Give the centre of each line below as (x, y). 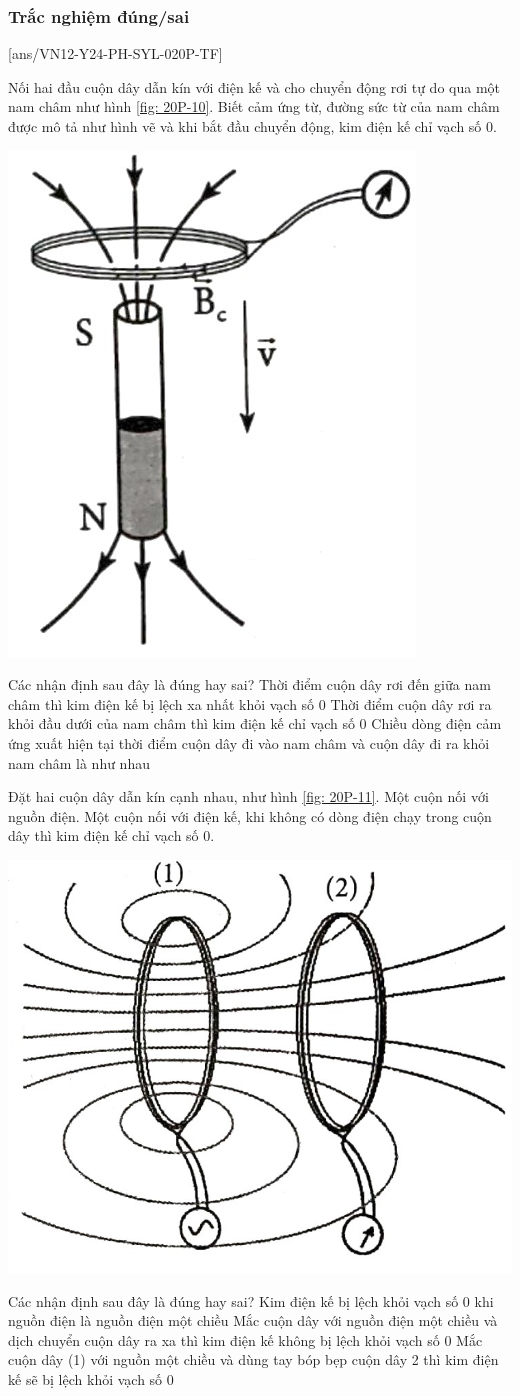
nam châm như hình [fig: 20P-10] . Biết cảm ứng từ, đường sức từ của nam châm (254, 106)
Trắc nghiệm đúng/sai (99, 15)
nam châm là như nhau (79, 762)
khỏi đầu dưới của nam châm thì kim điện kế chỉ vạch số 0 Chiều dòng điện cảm (255, 723)
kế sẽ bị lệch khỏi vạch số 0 (91, 1378)
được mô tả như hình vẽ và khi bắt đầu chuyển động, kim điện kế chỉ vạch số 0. (252, 126)
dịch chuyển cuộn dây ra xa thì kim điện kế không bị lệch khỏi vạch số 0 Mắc (245, 1339)
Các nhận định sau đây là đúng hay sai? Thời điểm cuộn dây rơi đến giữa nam (249, 684)
